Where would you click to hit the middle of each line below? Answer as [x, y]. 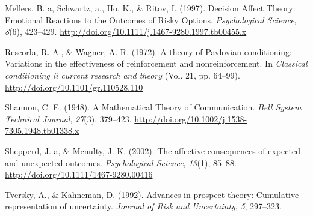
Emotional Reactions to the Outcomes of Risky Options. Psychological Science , [151, 19]
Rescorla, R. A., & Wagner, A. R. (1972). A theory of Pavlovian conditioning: [149, 51]
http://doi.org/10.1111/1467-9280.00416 [79, 174]
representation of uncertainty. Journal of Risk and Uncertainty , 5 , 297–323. [144, 206]
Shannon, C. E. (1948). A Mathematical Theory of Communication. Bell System [153, 107]
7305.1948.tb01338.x [42, 130]
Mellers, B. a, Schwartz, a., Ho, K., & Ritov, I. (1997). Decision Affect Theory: [150, 8]
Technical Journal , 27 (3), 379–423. [68, 118]
